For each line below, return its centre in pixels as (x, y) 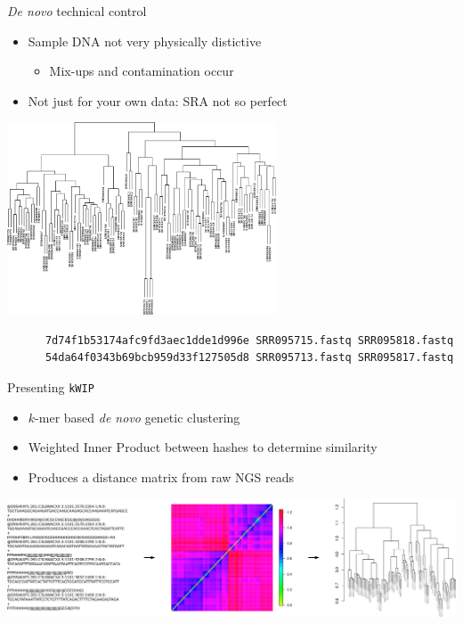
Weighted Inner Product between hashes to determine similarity (203, 447)
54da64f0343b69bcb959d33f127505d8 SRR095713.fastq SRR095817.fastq (249, 358)
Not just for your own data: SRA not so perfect (158, 100)
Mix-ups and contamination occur (142, 71)
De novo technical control (77, 11)
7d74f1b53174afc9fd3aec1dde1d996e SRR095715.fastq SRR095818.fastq (249, 340)
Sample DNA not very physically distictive (145, 41)
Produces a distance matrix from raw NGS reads (161, 476)
